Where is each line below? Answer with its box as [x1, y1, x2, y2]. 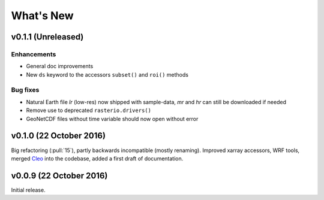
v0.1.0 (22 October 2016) [11, 131, 106, 141]
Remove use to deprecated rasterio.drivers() [26, 107, 151, 114]
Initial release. [11, 186, 46, 193]
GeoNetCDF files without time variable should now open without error [26, 115, 199, 122]
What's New [11, 9, 74, 22]
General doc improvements [26, 63, 94, 70]
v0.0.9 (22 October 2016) [11, 171, 108, 181]
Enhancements [11, 50, 56, 58]
